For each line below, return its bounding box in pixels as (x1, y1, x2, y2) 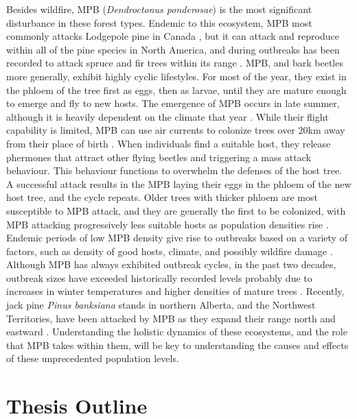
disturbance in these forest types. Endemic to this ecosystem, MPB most (6, 15, 312, 29)
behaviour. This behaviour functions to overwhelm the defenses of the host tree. (6, 163, 342, 178)
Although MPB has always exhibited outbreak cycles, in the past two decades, (6, 257, 336, 272)
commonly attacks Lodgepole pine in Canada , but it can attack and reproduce (6, 29, 339, 43)
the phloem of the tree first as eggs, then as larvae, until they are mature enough (6, 82, 347, 97)
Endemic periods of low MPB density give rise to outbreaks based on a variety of (6, 230, 347, 245)
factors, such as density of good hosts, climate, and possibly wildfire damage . (6, 243, 333, 258)
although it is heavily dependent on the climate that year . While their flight (6, 109, 329, 123)
